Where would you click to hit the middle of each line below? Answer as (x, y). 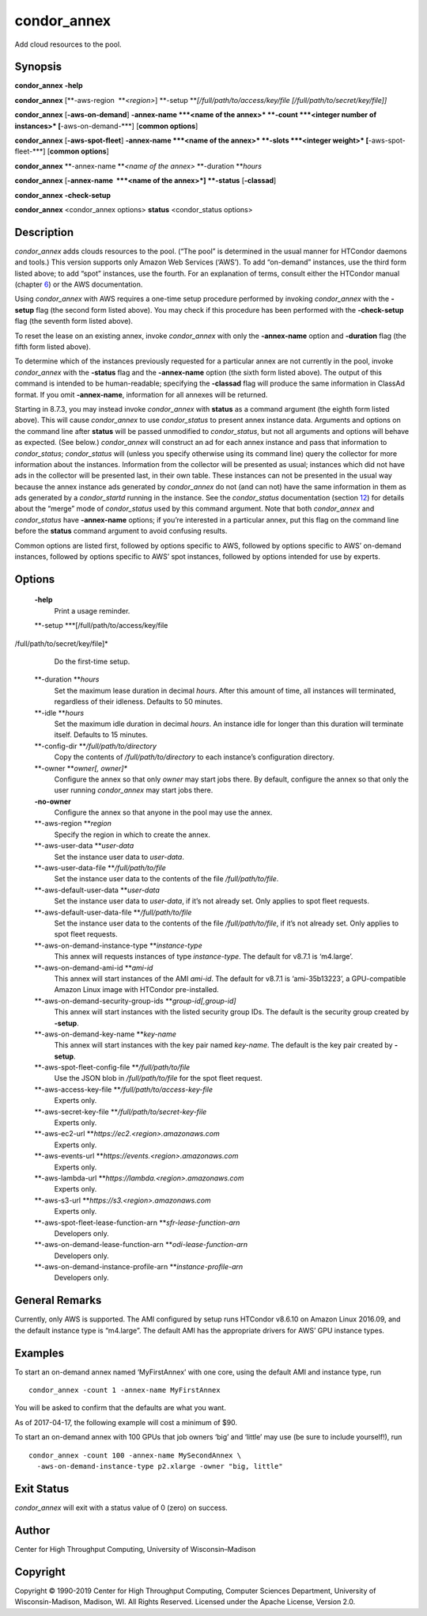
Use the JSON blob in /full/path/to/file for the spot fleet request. (158, 1078)
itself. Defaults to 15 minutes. (101, 735)
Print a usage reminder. (92, 610)
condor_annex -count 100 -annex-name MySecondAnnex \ (135, 1455)
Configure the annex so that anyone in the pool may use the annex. (163, 812)
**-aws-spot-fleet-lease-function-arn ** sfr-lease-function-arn (137, 1222)
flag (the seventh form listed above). (74, 321)
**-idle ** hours (59, 713)
